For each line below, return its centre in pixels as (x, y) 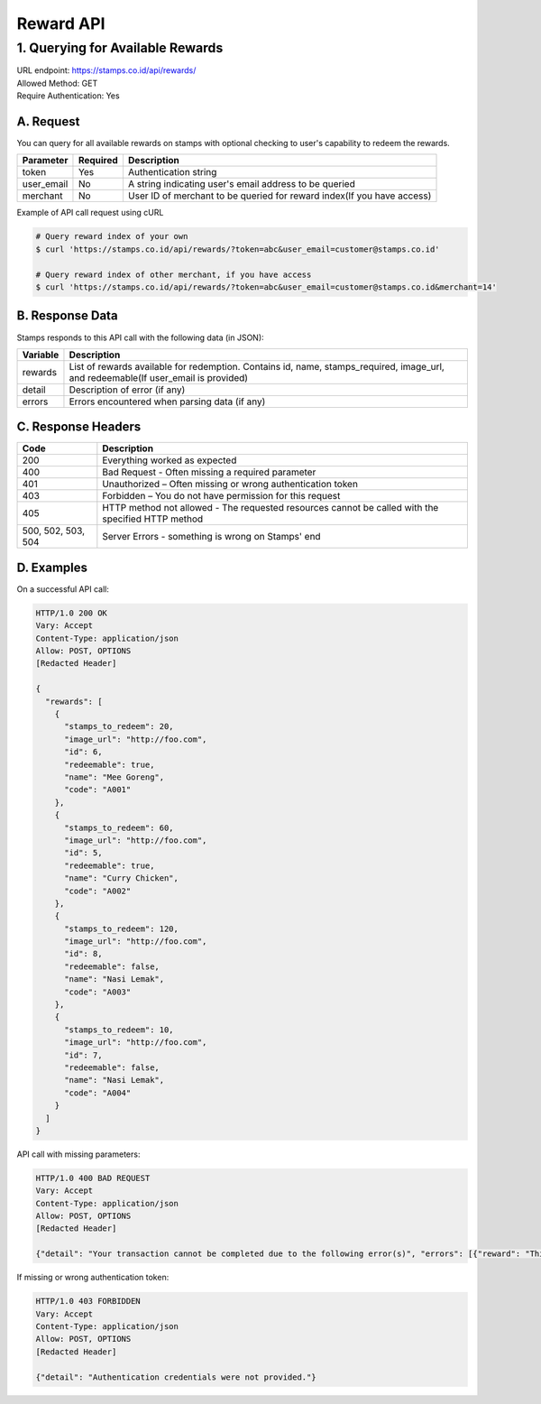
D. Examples (52, 567)
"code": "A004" (98, 1093)
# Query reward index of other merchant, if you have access (174, 274)
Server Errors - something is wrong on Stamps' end (211, 537)
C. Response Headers (79, 427)
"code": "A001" (98, 790)
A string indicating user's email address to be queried (241, 184)
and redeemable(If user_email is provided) (158, 377)
